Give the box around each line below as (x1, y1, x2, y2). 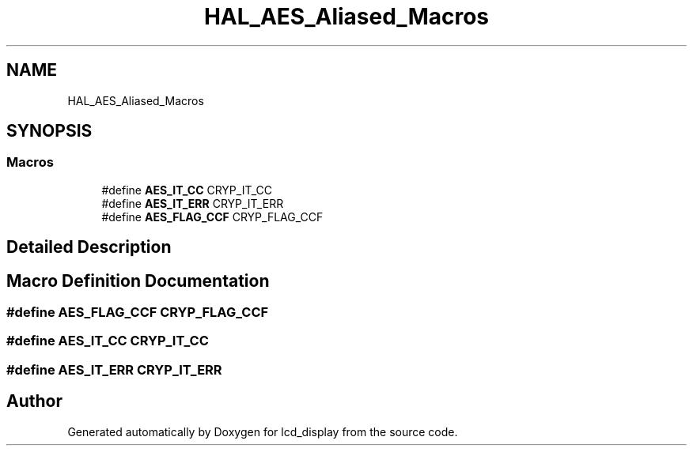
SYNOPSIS (6, 121, 93, 141)
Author (6, 391, 62, 412)
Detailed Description (6, 237, 172, 258)
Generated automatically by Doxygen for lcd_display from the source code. (67, 424, 458, 439)
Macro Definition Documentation (6, 270, 270, 291)
